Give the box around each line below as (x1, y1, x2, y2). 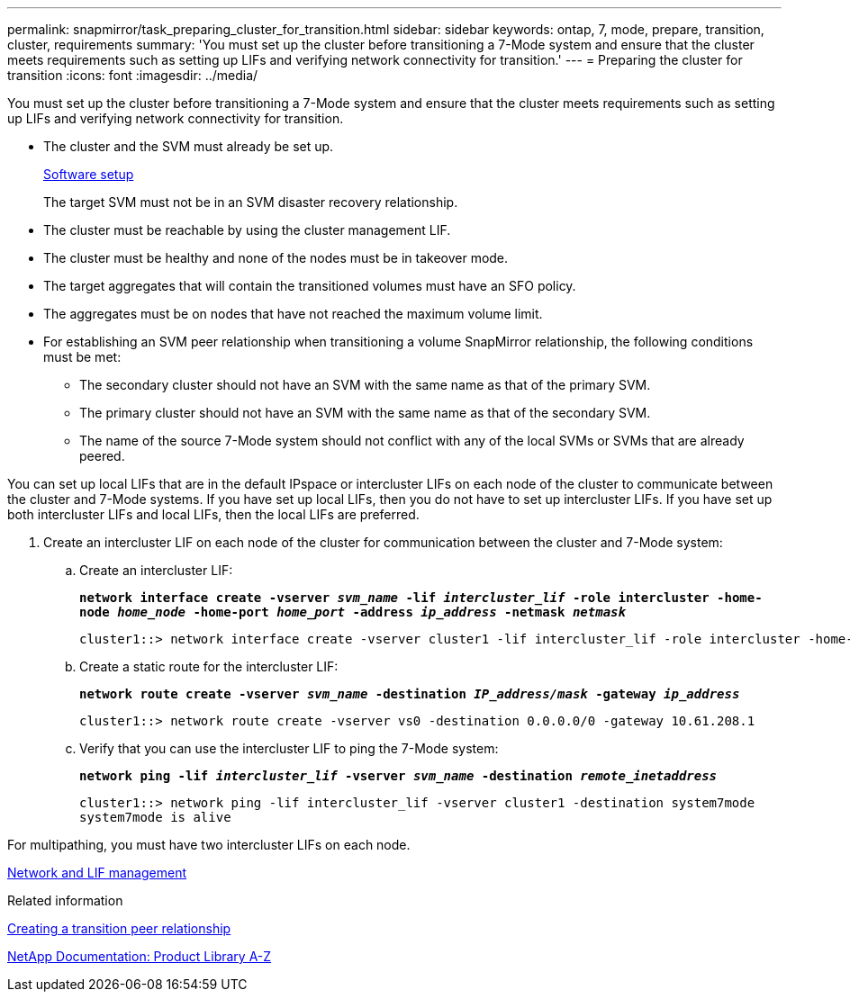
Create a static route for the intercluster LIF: (79, 659, 339, 674)
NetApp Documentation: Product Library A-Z (7, 949, 272, 964)
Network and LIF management (7, 865, 187, 880)
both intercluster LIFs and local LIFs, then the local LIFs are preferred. (7, 507, 420, 522)
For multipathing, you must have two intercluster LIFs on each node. (7, 837, 411, 852)
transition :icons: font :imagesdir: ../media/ (7, 67, 258, 83)
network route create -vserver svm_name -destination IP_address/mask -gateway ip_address (79, 687, 740, 701)
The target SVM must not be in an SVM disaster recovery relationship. (43, 194, 458, 210)
